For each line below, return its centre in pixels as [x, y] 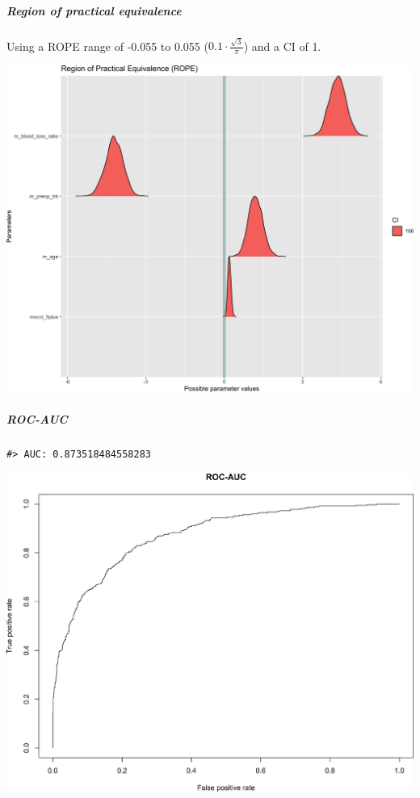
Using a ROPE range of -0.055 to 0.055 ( [107, 46]
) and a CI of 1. [282, 46]
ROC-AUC [37, 419]
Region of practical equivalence [94, 10]
